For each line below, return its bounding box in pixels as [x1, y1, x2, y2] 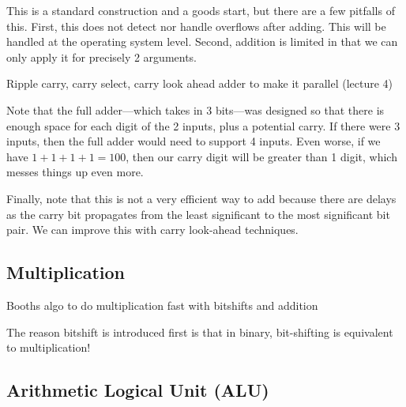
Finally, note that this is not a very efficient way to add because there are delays [6, 190, 397, 206]
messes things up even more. [6, 164, 144, 180]
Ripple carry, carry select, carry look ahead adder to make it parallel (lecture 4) [6, 75, 393, 92]
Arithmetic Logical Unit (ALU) [6, 378, 269, 402]
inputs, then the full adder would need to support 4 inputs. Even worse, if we [6, 133, 381, 149]
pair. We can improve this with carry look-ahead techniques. [6, 221, 299, 238]
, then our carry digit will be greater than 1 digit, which [126, 148, 397, 164]
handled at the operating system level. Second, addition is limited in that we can [6, 33, 398, 50]
